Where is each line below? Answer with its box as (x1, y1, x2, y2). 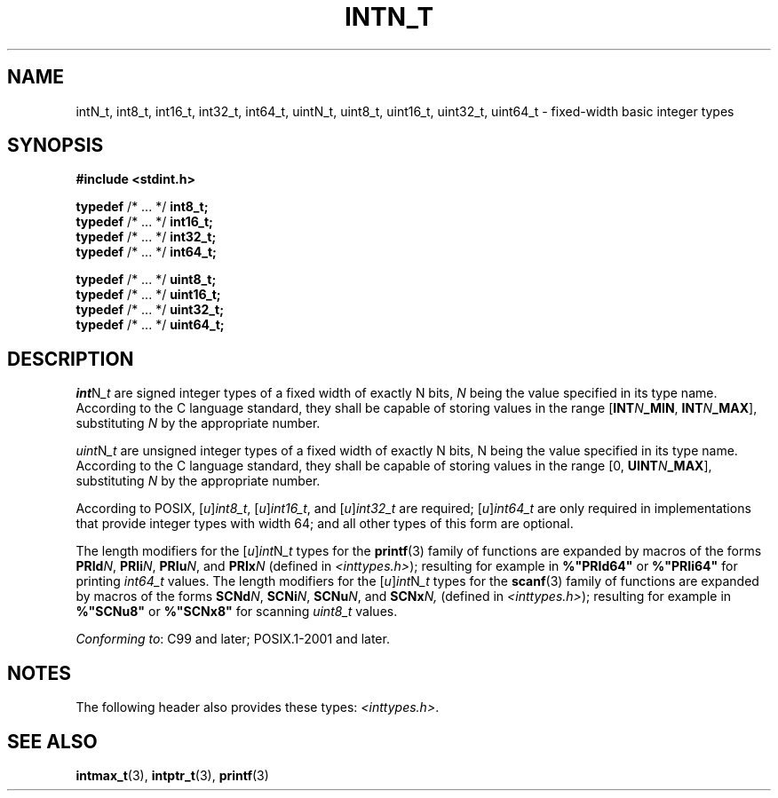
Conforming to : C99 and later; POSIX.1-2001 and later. (75, 631, 390, 647)
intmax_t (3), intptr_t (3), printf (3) (75, 767, 269, 783)
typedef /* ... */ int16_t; (75, 214, 213, 230)
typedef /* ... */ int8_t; (75, 199, 209, 215)
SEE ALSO (7, 730, 98, 753)
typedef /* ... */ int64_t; (75, 244, 217, 260)
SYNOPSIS (7, 134, 104, 157)
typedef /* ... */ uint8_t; (75, 272, 217, 288)
